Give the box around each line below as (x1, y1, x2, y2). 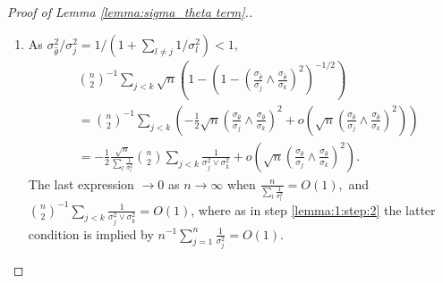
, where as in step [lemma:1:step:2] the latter (191, 200, 436, 219)
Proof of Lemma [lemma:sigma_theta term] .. (7, 3, 253, 21)
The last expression (28, 174, 134, 193)
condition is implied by (28, 224, 154, 243)
